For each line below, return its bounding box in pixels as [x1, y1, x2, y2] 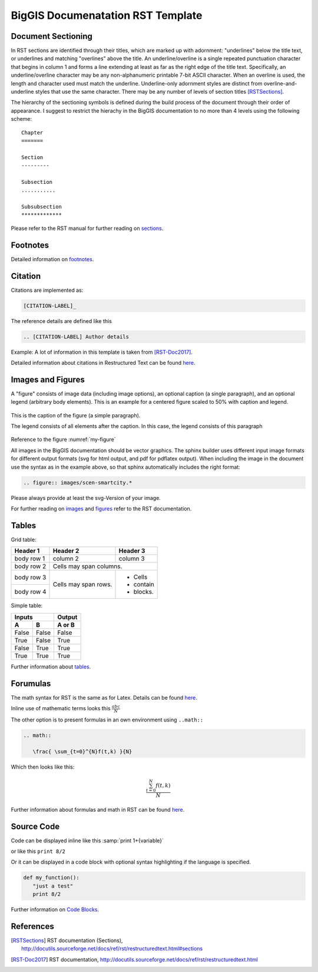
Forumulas [11, 678, 51, 688]
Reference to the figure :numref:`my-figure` [11, 436, 116, 443]
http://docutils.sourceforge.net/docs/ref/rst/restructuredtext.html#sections [21, 945, 203, 952]
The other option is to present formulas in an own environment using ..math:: [11, 716, 204, 723]
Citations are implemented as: [11, 286, 84, 294]
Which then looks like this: [11, 763, 75, 770]
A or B [57, 621, 75, 629]
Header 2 [52, 547, 79, 555]
